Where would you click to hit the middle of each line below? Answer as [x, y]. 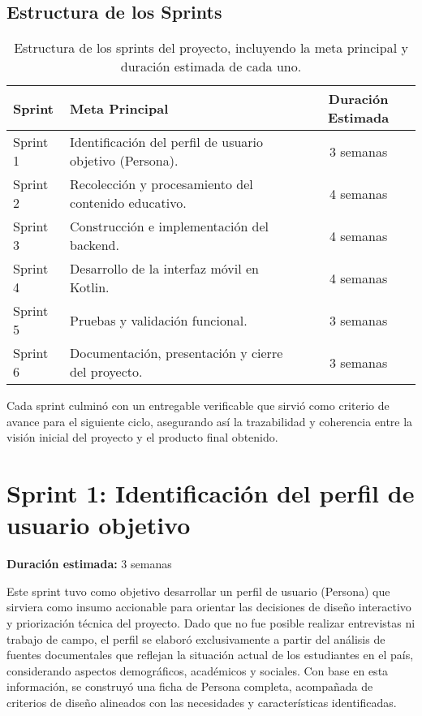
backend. [95, 245]
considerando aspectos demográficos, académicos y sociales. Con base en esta [198, 670]
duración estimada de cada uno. [211, 67]
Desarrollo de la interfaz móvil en [164, 269]
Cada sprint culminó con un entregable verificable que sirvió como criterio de [198, 405]
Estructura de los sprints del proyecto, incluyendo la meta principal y [211, 48]
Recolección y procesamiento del [161, 184]
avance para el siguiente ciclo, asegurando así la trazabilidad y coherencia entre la [210, 421]
